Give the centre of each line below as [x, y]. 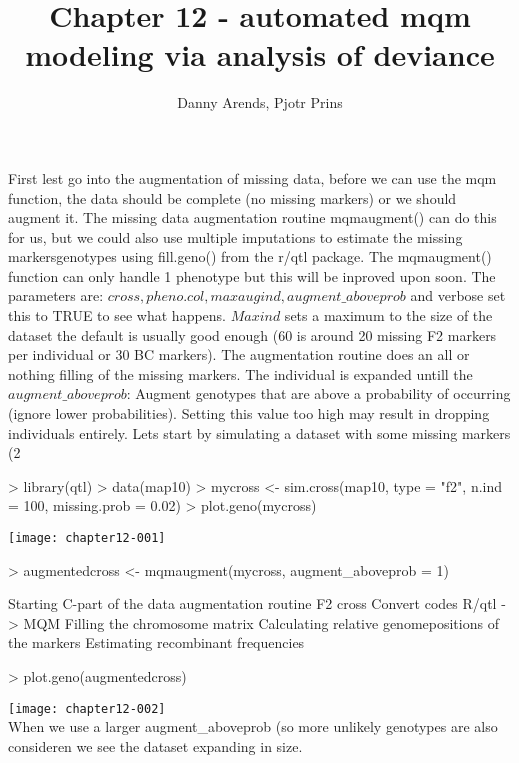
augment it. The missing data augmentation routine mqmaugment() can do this [252, 217]
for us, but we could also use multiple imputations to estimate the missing [235, 236]
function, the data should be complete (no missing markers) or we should [232, 197]
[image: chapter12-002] [87, 708]
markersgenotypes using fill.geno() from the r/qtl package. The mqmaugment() [250, 256]
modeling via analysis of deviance [260, 54]
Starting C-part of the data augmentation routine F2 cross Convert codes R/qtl [252, 603]
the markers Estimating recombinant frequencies [156, 642]
